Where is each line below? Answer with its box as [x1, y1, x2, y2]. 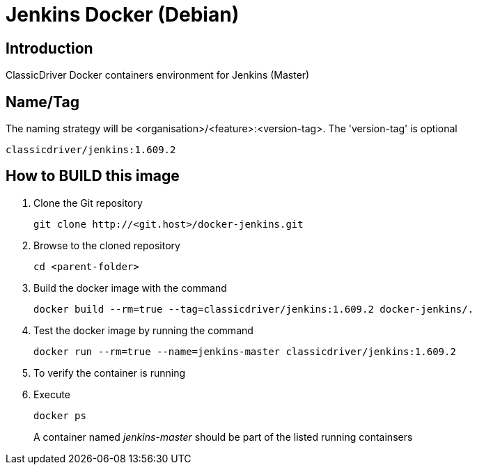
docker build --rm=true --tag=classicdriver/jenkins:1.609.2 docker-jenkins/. [33, 303, 474, 315]
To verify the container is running [33, 366, 186, 379]
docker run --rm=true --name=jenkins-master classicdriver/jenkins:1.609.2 [33, 345, 456, 357]
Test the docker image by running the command [33, 324, 253, 336]
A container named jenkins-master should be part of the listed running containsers [33, 430, 413, 443]
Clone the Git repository [33, 196, 143, 209]
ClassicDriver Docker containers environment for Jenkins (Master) [6, 69, 310, 81]
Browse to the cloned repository [33, 239, 180, 251]
